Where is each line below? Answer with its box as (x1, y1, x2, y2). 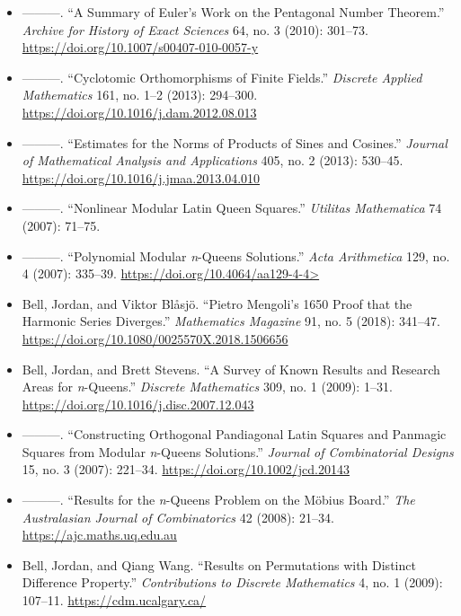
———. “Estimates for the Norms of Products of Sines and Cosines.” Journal (22, 133, 448, 152)
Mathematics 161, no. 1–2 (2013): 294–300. (22, 85, 258, 104)
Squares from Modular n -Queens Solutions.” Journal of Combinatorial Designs (22, 442, 454, 461)
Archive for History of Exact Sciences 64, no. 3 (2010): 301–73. (22, 20, 368, 39)
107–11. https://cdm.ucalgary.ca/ (22, 591, 207, 610)
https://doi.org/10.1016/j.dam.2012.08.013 (22, 102, 257, 121)
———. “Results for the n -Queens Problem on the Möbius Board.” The (22, 490, 415, 509)
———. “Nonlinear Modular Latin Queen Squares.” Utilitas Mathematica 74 (22, 198, 442, 217)
